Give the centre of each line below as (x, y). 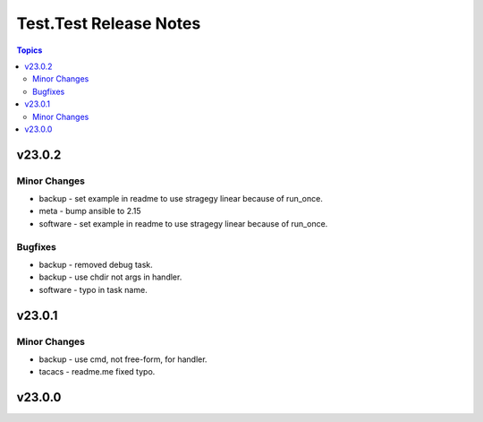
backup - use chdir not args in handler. (110, 277)
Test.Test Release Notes (109, 23)
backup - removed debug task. (96, 264)
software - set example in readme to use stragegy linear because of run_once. (183, 223)
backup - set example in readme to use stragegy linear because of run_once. (181, 199)
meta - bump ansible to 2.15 (90, 211)
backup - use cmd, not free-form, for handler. (123, 359)
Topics (30, 50)
